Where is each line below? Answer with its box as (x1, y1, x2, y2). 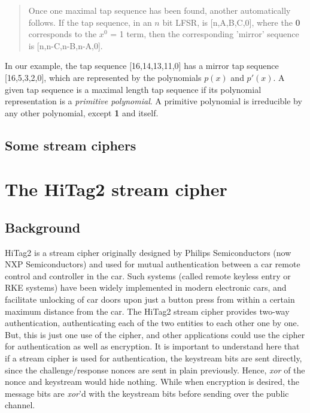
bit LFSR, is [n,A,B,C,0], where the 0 (162, 16, 300, 28)
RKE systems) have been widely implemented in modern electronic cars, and (5, 281, 287, 294)
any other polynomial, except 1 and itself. (5, 106, 159, 119)
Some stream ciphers (5, 135, 136, 154)
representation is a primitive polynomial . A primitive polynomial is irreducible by (5, 95, 302, 107)
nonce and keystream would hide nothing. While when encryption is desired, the (5, 375, 299, 388)
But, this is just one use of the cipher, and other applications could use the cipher (5, 328, 305, 340)
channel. (5, 399, 35, 411)
